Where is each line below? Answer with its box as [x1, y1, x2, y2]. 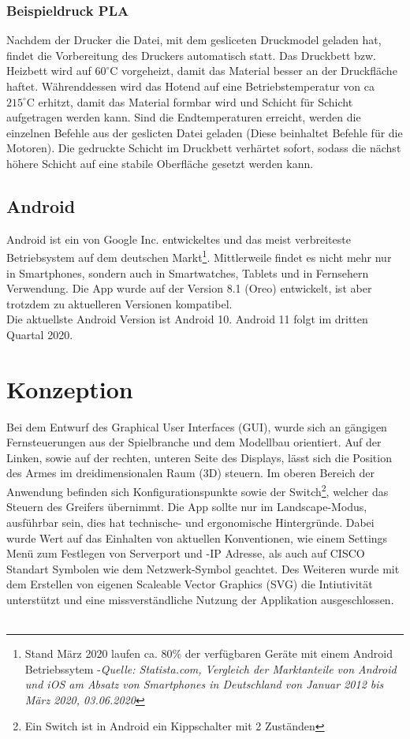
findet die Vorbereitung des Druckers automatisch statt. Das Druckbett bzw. [6, 47, 376, 63]
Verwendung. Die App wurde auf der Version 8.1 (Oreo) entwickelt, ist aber [6, 280, 372, 297]
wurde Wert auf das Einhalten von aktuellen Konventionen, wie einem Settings [6, 529, 388, 546]
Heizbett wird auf [6, 62, 91, 79]
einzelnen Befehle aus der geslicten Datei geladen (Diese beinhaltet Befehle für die [6, 124, 403, 140]
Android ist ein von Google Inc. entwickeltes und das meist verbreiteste [6, 230, 351, 247]
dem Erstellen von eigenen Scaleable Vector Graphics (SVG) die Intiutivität [6, 576, 373, 592]
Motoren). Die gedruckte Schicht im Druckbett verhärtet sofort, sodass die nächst [6, 140, 401, 156]
